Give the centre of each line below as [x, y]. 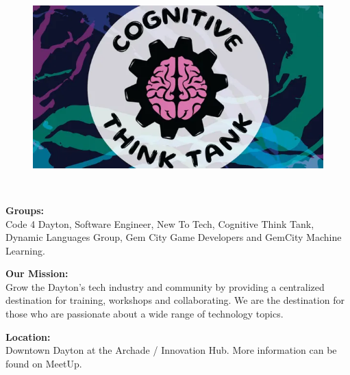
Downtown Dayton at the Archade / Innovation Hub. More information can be [171, 350]
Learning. [25, 250]
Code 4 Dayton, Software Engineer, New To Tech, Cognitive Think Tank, [160, 223]
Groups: [25, 210]
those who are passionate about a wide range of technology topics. [145, 314]
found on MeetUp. [44, 363]
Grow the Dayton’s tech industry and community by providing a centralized [165, 286]
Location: [28, 336]
